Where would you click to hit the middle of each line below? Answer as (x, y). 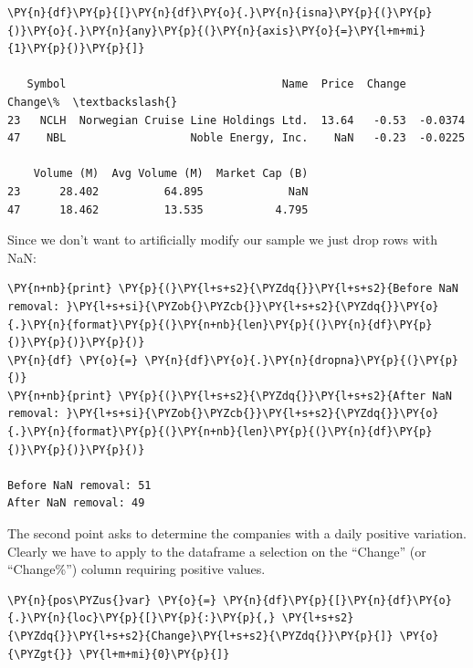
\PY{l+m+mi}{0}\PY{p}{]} (154, 654)
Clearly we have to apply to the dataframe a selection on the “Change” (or (217, 551)
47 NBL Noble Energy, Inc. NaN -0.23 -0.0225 (236, 138)
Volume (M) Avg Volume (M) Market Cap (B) (171, 174)
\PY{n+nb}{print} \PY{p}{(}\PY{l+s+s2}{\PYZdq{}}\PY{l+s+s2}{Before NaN (233, 289)
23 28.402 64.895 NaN (158, 191)
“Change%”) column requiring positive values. (137, 569)
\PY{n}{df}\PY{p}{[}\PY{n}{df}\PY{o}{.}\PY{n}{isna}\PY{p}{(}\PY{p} (220, 13)
